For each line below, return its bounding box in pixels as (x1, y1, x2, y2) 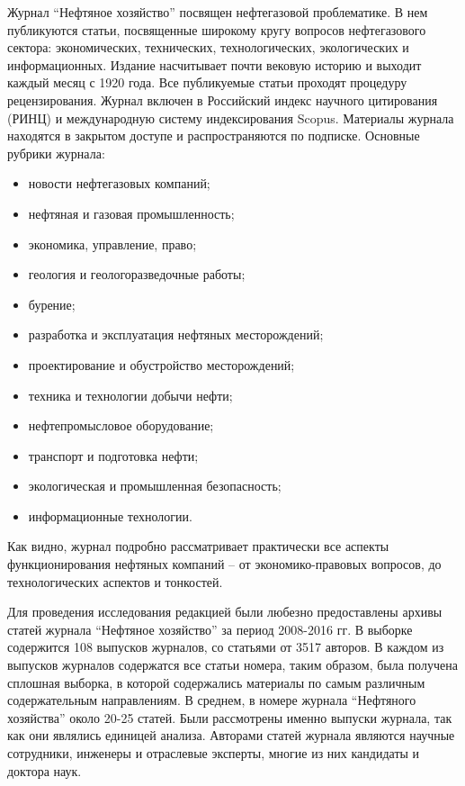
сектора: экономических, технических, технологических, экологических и (7, 38, 409, 57)
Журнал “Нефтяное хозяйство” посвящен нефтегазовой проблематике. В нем (7, 3, 428, 21)
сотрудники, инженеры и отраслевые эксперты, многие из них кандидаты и (7, 744, 420, 762)
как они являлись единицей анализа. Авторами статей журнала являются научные (7, 726, 455, 745)
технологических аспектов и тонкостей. (7, 572, 223, 591)
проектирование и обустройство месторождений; (28, 355, 295, 374)
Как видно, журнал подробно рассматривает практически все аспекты (7, 537, 389, 556)
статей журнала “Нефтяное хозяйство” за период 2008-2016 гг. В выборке (7, 619, 413, 638)
